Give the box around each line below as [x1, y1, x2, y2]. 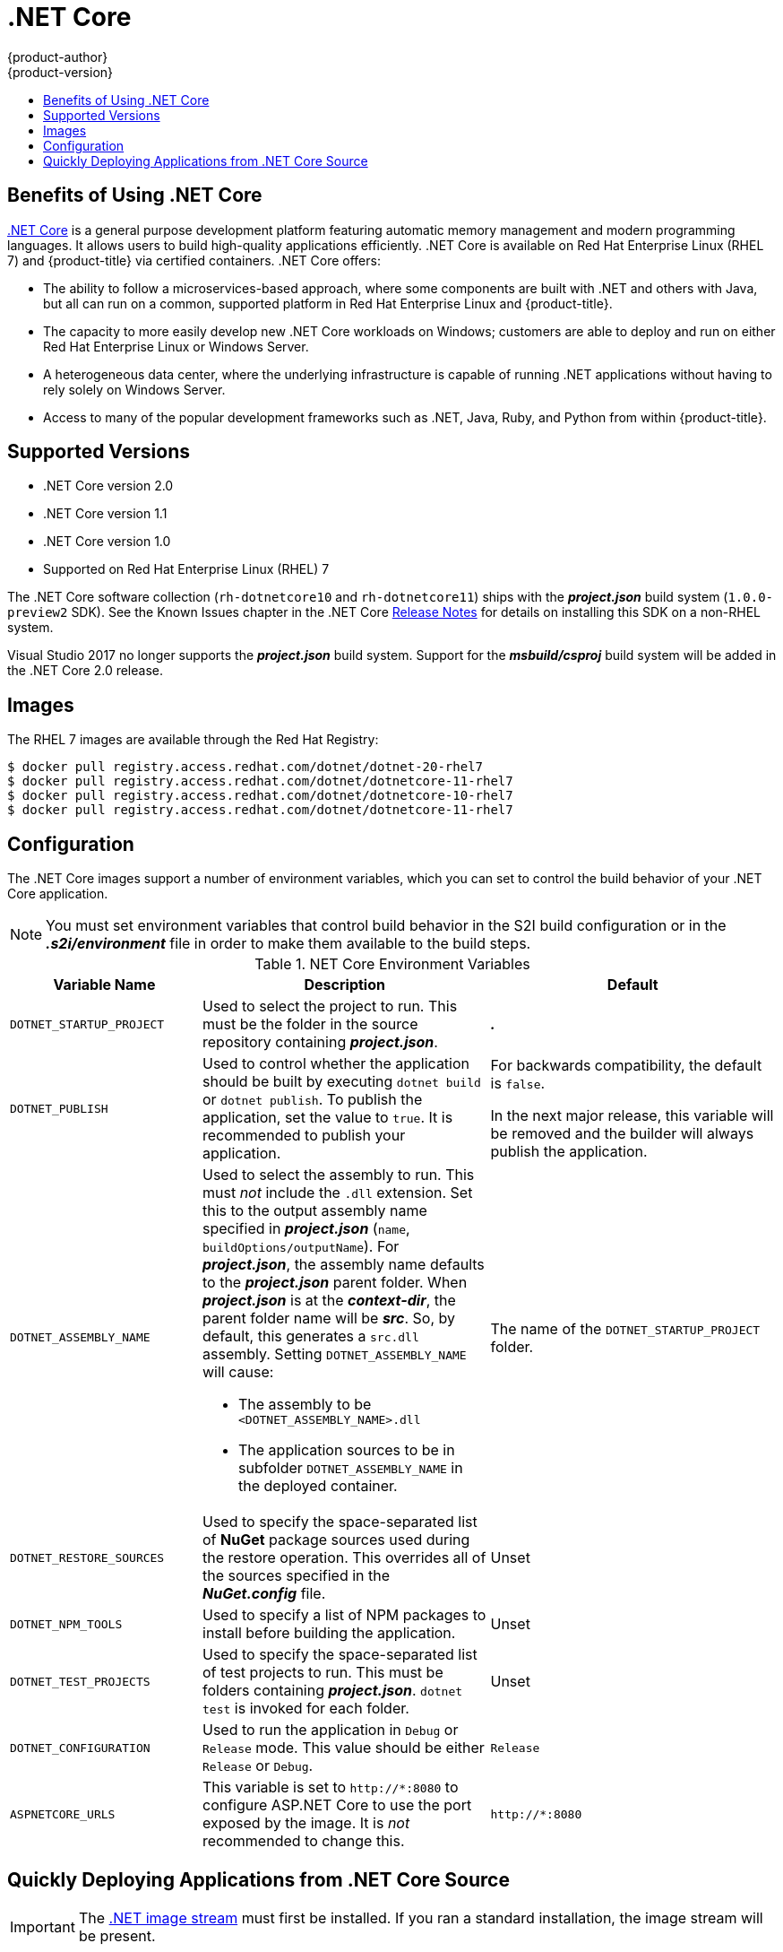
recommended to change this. [202, 1832, 405, 1851]
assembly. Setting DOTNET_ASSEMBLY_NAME [202, 1345, 467, 1364]
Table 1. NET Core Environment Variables [254, 955, 530, 974]
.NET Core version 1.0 [43, 534, 171, 550]
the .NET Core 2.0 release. [7, 663, 164, 679]
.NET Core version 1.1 [43, 506, 168, 522]
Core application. [7, 886, 108, 902]
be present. [78, 1926, 156, 1945]
